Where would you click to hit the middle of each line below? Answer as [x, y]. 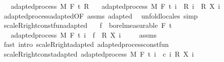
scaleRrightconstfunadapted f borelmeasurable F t [88, 25]
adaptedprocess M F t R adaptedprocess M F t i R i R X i [115, 6]
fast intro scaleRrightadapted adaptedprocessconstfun [86, 44]
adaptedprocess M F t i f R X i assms [83, 34]
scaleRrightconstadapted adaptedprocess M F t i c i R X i [99, 53]
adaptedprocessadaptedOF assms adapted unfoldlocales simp [101, 15]
